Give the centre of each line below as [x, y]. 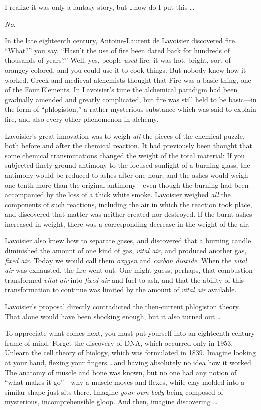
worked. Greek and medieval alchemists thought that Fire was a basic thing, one [128, 79]
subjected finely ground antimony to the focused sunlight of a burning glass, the [127, 165]
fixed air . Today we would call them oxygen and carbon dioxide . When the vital [126, 260]
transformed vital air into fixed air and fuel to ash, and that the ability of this [124, 280]
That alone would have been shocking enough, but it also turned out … [113, 316]
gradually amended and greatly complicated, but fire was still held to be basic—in [131, 99]
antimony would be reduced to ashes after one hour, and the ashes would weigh [126, 174]
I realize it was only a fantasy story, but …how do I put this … [100, 7]
